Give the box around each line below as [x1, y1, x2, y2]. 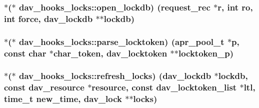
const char [4, 46, 46, 59]
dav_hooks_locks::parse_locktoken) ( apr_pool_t [18, 35, 224, 47]
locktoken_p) [178, 46, 234, 59]
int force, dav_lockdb [4, 12, 93, 24]
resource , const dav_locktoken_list [91, 81, 237, 93]
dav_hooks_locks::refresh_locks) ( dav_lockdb [18, 69, 211, 82]
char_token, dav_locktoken [53, 46, 167, 59]
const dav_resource [4, 81, 84, 93]
